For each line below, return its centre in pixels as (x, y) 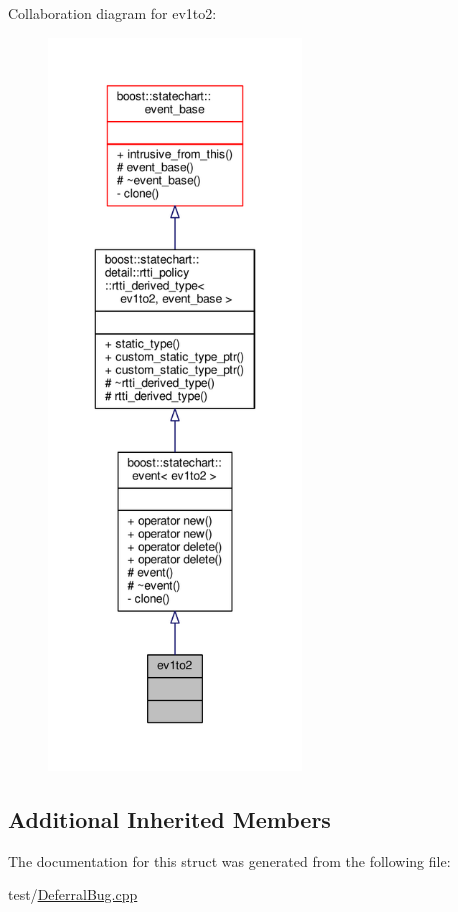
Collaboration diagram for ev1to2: (112, 13)
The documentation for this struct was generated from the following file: (229, 860)
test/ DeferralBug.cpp (73, 894)
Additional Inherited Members (169, 818)
